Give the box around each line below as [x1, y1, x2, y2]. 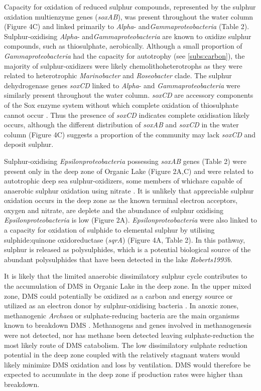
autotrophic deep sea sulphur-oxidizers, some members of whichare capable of [4, 175, 242, 186]
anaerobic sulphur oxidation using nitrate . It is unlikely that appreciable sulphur [4, 185, 254, 195]
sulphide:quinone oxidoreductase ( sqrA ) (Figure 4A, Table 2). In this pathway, [4, 234, 245, 245]
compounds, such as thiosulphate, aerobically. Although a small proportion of [4, 41, 242, 51]
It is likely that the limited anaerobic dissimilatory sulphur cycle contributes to [4, 271, 247, 281]
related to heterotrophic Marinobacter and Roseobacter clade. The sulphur [4, 70, 232, 81]
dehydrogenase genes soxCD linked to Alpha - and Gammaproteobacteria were [4, 80, 240, 90]
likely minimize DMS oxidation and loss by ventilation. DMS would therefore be [4, 359, 251, 369]
